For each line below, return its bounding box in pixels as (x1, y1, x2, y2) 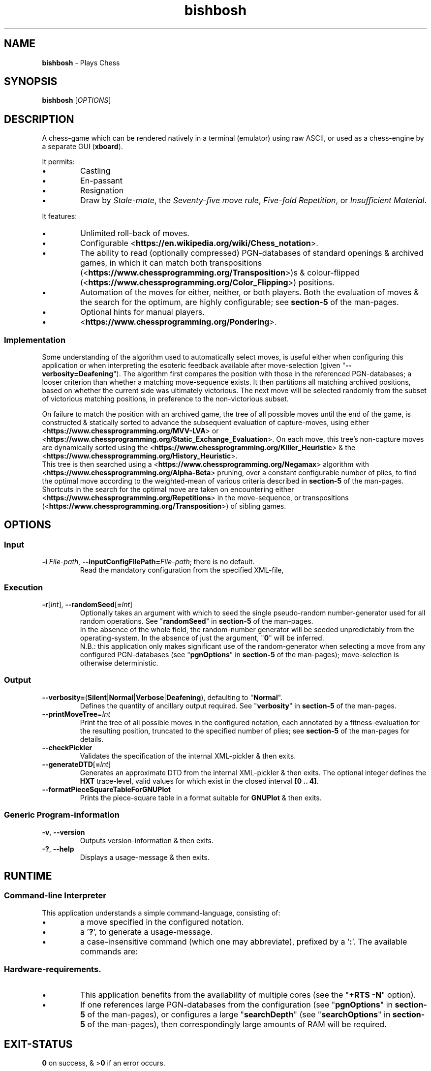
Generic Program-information (4, 810, 120, 820)
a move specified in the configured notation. (80, 917, 244, 927)
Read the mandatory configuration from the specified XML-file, (80, 566, 284, 575)
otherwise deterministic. (80, 659, 158, 667)
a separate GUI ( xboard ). (42, 142, 123, 151)
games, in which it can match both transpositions (80, 258, 262, 268)
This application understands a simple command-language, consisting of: (42, 908, 280, 917)
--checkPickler (42, 743, 92, 752)
